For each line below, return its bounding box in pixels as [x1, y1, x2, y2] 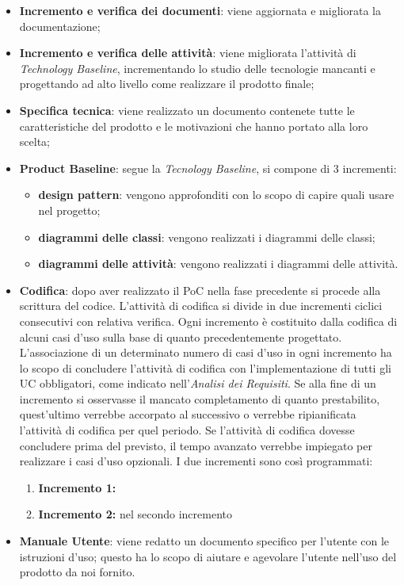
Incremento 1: [38, 479, 116, 495]
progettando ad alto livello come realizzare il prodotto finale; [19, 75, 314, 92]
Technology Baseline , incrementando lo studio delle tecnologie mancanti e [19, 59, 375, 76]
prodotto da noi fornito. [19, 564, 135, 580]
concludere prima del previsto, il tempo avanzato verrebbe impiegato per [19, 437, 372, 453]
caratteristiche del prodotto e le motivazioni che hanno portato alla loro [19, 117, 368, 134]
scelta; [19, 133, 50, 150]
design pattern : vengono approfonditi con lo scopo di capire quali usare [38, 186, 394, 203]
